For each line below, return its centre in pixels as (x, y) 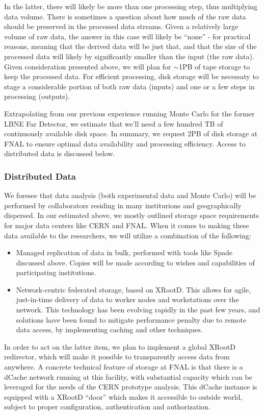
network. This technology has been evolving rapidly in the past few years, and (138, 310)
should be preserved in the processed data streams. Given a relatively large (121, 26)
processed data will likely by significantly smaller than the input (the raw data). (129, 56)
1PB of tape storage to (214, 66)
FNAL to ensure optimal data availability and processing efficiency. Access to (125, 143)
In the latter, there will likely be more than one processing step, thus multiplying (131, 6)
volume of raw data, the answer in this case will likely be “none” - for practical (127, 36)
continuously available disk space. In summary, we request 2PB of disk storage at (131, 133)
